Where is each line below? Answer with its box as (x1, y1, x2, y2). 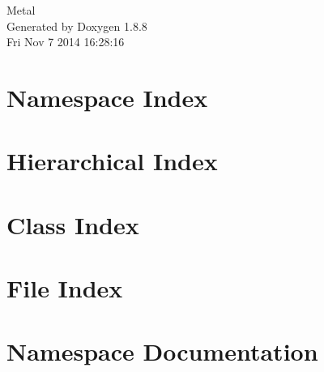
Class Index (6, 207, 139, 241)
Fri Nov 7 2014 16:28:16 (6, 33, 125, 50)
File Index (6, 272, 123, 305)
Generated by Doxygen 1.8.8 (6, 17, 147, 34)
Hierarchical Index (6, 144, 218, 177)
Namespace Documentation (6, 335, 318, 368)
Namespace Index (6, 80, 208, 113)
